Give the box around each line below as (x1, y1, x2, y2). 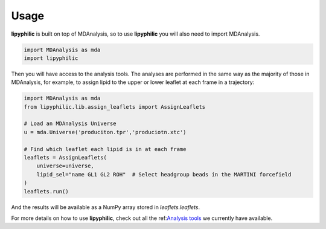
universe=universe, (36, 163, 95, 169)
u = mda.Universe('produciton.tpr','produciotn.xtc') (24, 129, 187, 135)
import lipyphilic (24, 54, 78, 62)
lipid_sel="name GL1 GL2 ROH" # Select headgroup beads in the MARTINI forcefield (36, 171, 292, 178)
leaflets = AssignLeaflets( (24, 154, 107, 161)
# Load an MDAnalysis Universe (24, 120, 117, 127)
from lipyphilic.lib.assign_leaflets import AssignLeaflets (24, 103, 206, 110)
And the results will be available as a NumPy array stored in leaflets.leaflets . (11, 203, 200, 211)
